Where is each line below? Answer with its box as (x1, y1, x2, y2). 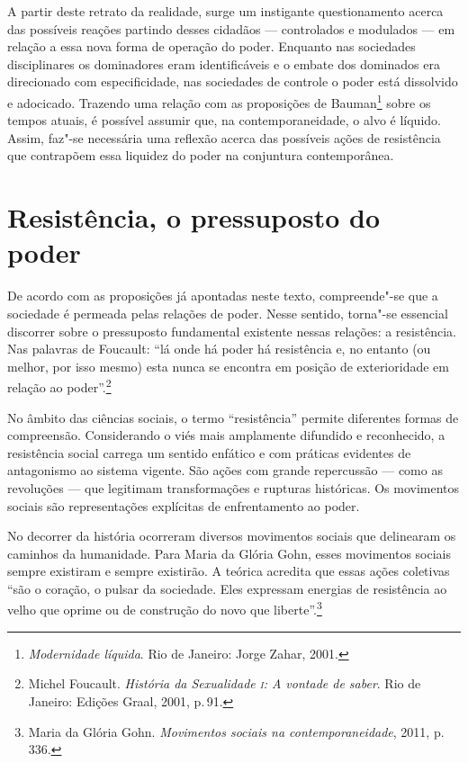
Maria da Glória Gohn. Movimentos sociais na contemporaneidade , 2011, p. (28, 722, 445, 741)
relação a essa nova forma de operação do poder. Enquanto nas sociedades (7, 37, 416, 56)
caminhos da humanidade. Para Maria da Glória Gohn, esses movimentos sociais (7, 543, 451, 562)
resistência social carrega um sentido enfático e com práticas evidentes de (7, 443, 411, 462)
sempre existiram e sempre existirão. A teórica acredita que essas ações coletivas (7, 561, 450, 580)
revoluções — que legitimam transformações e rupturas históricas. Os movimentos (7, 478, 460, 497)
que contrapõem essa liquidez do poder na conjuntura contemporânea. (7, 146, 394, 165)
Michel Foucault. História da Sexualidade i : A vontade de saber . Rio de (28, 674, 421, 693)
